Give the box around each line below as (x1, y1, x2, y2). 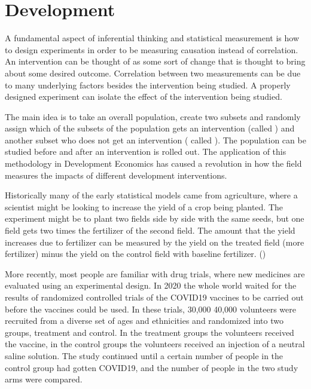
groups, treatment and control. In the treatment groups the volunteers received (5, 326, 294, 338)
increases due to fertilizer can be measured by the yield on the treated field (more (5, 235, 304, 248)
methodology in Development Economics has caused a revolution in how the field (5, 157, 302, 170)
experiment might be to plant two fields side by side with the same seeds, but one (5, 212, 304, 225)
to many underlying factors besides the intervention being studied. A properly (5, 78, 291, 91)
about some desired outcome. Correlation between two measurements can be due (5, 66, 301, 79)
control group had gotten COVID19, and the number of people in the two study (5, 361, 298, 373)
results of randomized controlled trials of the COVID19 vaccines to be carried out (5, 291, 304, 303)
